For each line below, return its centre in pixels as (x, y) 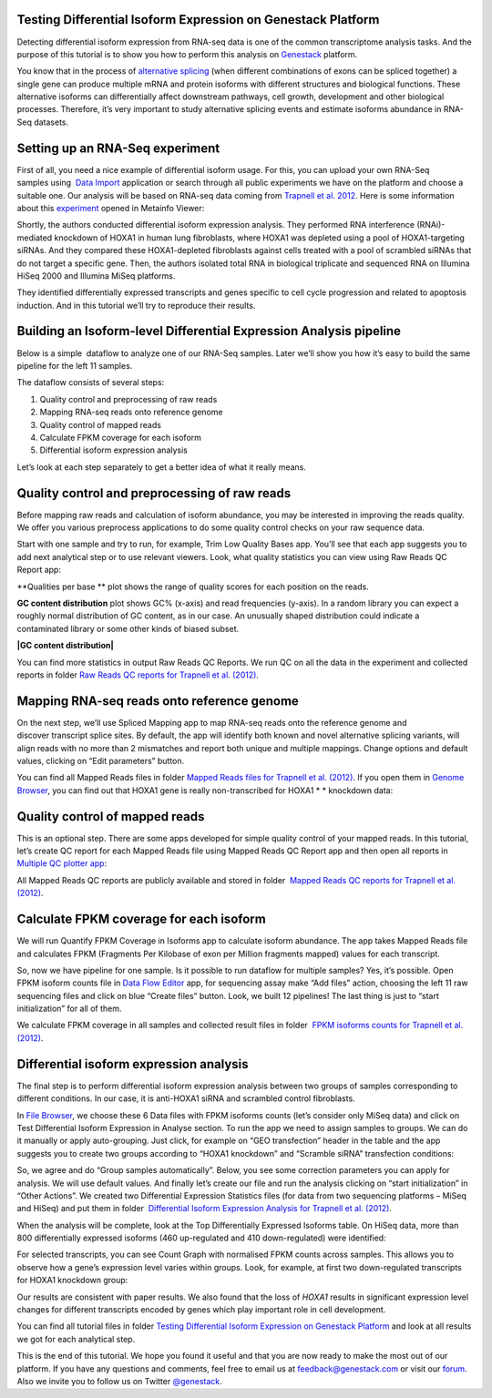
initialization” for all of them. (69, 1009)
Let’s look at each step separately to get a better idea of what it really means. (162, 467)
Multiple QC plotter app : (62, 863)
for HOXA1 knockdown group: (72, 1281)
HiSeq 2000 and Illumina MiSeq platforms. (96, 276)
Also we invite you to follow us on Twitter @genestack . (119, 1381)
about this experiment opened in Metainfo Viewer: (111, 208)
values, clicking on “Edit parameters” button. (101, 760)
